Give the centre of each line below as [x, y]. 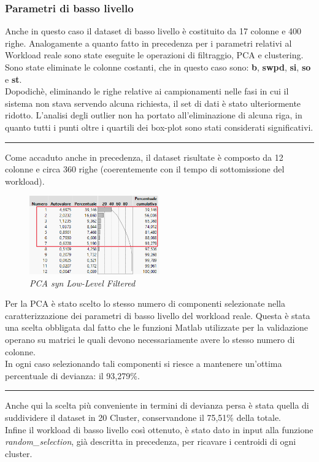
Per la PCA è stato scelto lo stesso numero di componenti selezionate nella [145, 303]
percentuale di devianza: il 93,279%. [72, 375]
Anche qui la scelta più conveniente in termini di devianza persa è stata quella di [157, 405]
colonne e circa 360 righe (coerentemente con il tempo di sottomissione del [145, 169]
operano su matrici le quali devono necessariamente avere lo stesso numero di [150, 340]
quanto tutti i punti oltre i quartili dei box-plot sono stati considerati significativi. [159, 127]
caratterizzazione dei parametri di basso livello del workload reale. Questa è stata [158, 315]
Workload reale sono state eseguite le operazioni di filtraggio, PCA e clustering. [154, 55]
